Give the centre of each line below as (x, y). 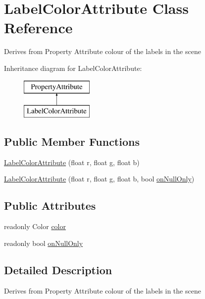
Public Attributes (50, 206)
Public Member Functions (72, 142)
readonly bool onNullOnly (44, 243)
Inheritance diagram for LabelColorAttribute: (73, 68)
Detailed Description (58, 269)
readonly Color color (35, 226)
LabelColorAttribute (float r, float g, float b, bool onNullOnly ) (99, 179)
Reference (38, 28)
